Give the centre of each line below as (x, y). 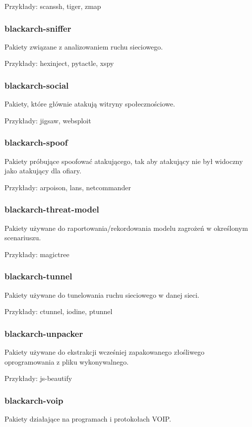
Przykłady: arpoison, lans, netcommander (68, 187)
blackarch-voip (34, 400)
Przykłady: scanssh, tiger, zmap (53, 6)
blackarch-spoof (36, 142)
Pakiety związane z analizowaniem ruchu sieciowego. (84, 46)
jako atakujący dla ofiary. (43, 171)
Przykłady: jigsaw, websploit (48, 120)
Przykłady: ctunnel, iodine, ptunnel (59, 311)
